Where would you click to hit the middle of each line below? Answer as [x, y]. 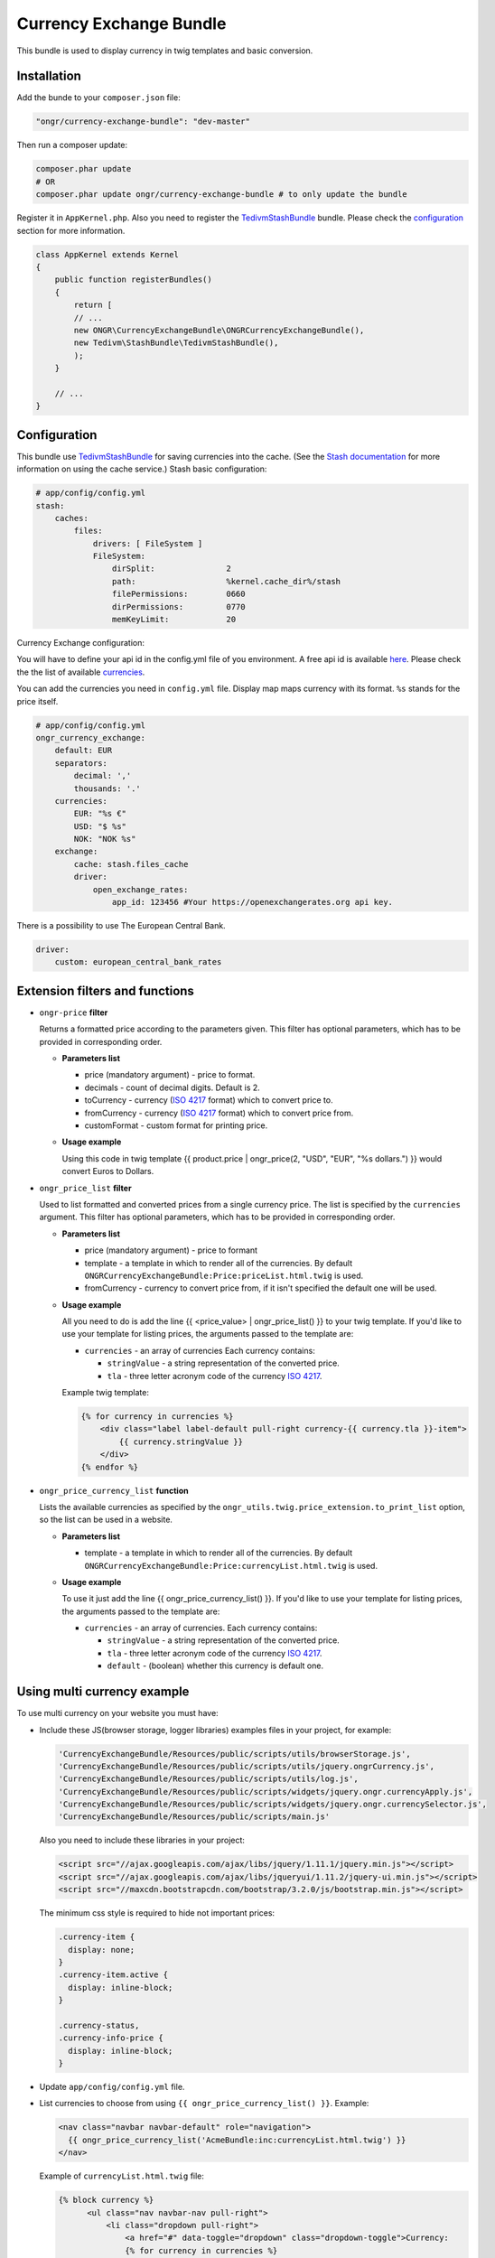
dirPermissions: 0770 [178, 606]
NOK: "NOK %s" [105, 839]
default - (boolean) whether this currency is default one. [215, 1666]
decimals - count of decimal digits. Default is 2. [173, 1087]
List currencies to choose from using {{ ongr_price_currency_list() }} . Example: [204, 2104]
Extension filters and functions [105, 990]
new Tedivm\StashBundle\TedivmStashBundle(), [176, 343]
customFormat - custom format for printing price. [176, 1125]
